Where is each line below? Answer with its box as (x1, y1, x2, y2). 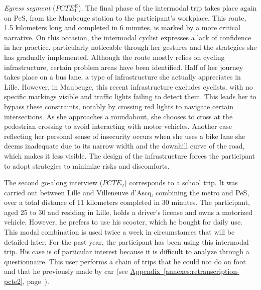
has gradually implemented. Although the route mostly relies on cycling (4, 51, 225, 62)
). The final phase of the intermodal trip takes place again (78, 3, 257, 13)
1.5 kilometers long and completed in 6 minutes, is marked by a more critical (4, 22, 240, 33)
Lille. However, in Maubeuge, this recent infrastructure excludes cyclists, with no (4, 81, 253, 92)
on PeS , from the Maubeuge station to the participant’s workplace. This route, (4, 12, 246, 23)
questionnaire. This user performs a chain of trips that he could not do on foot (4, 256, 246, 266)
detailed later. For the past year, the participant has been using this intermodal (4, 236, 249, 247)
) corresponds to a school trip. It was (124, 177, 238, 188)
